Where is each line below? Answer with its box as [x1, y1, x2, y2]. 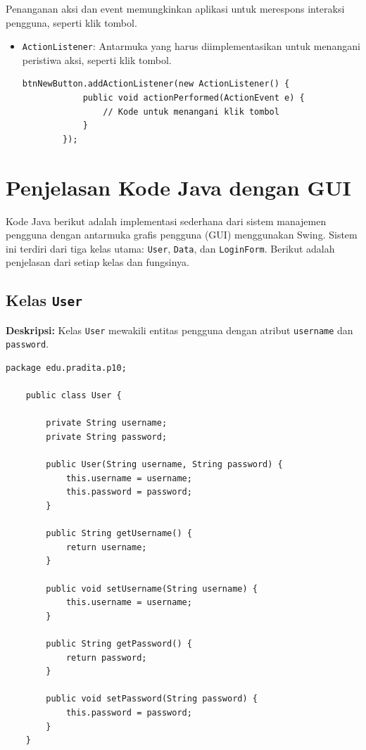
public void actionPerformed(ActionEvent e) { [82, 93, 305, 103]
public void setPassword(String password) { [46, 694, 258, 704]
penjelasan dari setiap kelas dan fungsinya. [6, 255, 189, 269]
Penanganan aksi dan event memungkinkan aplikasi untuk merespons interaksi [6, 1, 345, 15]
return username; [65, 542, 147, 552]
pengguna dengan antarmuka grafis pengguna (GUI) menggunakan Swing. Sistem [6, 227, 358, 242]
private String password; [46, 432, 168, 443]
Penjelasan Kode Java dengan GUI [6, 172, 351, 201]
